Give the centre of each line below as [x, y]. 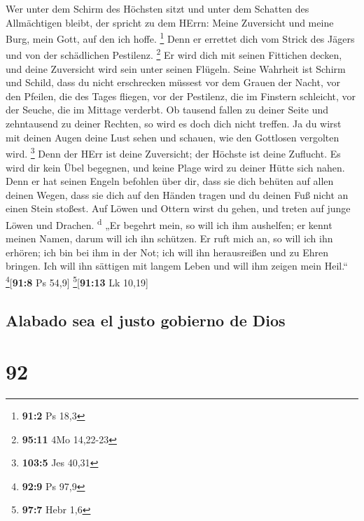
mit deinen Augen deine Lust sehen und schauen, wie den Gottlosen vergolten [173, 137]
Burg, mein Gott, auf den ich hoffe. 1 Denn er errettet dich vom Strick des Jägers [180, 37]
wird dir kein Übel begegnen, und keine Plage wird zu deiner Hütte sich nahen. [175, 167]
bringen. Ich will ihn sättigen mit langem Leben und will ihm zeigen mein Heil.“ [177, 266]
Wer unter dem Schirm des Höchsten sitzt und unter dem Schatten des [157, 8]
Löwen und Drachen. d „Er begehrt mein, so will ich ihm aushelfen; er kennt [169, 223]
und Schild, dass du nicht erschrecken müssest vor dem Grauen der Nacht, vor [173, 82]
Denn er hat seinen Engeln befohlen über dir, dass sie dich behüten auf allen [170, 181]
